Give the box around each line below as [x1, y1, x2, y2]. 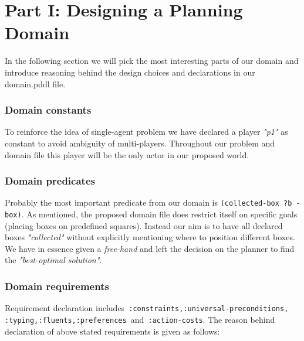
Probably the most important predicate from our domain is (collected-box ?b [5, 196, 292, 209]
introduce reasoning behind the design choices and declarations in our [5, 66, 255, 78]
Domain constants [5, 103, 92, 117]
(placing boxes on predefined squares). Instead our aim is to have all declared [5, 219, 283, 231]
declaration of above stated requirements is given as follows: [5, 325, 220, 337]
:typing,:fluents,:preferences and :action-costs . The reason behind [5, 313, 275, 325]
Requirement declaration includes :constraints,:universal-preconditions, [5, 302, 289, 314]
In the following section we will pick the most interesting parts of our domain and [5, 54, 299, 67]
